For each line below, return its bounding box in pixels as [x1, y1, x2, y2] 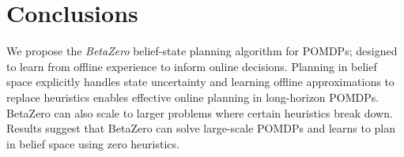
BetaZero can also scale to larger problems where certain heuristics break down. [6, 104, 393, 121]
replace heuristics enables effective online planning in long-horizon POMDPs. [6, 88, 379, 105]
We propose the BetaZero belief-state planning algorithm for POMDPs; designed [6, 43, 398, 59]
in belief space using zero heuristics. [6, 135, 179, 151]
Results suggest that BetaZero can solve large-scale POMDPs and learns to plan [6, 120, 396, 136]
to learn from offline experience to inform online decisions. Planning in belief [6, 58, 377, 74]
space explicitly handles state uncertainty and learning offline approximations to [6, 73, 395, 90]
